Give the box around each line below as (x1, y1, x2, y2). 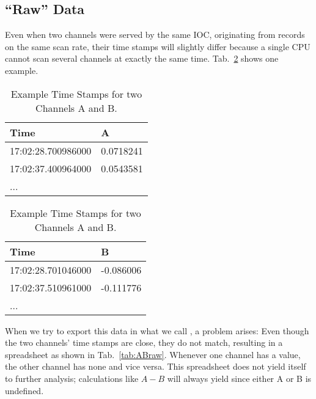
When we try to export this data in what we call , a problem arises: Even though (5, 324, 309, 337)
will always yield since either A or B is (167, 372, 312, 384)
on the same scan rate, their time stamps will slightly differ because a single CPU (5, 40, 310, 53)
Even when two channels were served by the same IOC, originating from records (5, 28, 305, 41)
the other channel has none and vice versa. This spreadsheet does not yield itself (5, 360, 306, 373)
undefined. (5, 384, 44, 397)
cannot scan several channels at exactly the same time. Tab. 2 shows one (5, 52, 279, 65)
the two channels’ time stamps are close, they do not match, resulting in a (5, 336, 283, 349)
